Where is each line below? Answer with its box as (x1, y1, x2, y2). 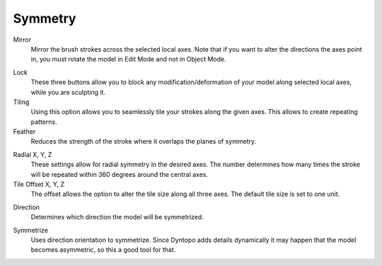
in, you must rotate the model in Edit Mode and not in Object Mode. (30, 55, 226, 64)
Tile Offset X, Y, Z (13, 180, 65, 189)
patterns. (30, 117, 57, 126)
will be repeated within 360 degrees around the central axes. (30, 170, 209, 178)
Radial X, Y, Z (13, 150, 52, 158)
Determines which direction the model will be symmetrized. (30, 213, 204, 221)
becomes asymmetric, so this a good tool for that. (30, 245, 176, 254)
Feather (13, 127, 36, 136)
